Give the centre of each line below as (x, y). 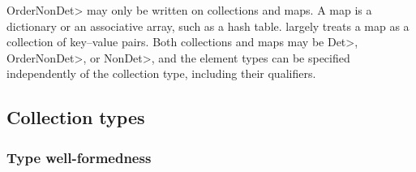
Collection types (76, 117)
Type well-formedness (79, 157)
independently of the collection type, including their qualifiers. (161, 73)
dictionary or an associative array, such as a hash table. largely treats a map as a (208, 26)
